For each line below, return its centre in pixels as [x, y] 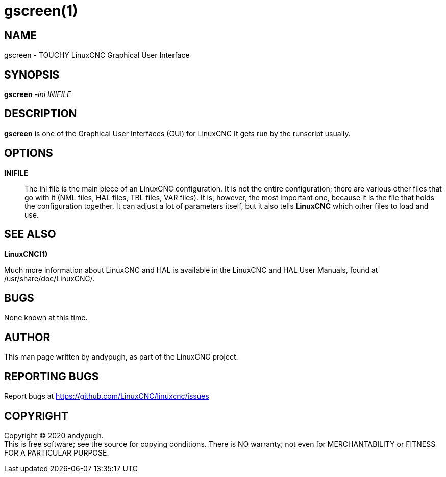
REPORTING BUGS [52, 376]
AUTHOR [27, 337]
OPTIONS [29, 153]
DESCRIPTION [41, 114]
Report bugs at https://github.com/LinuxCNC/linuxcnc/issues [107, 396]
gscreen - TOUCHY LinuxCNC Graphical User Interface [97, 55]
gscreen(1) [41, 11]
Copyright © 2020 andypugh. [54, 435]
